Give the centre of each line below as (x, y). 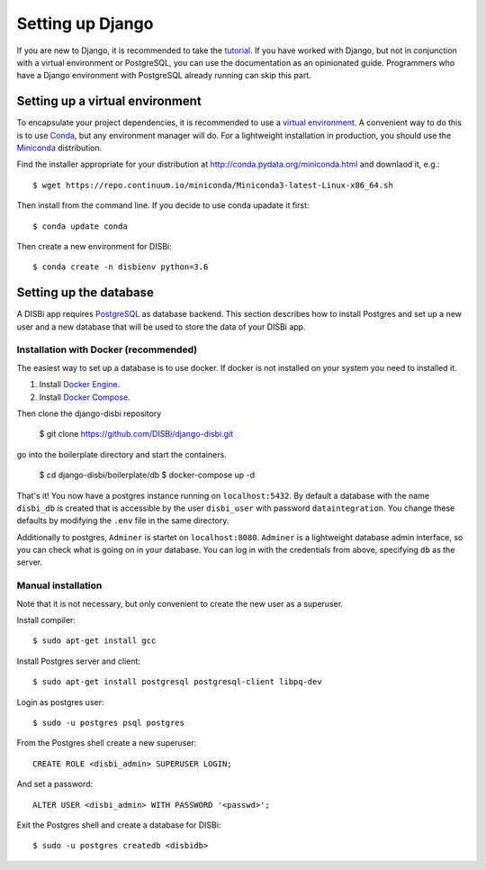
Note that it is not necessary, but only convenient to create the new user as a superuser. (180, 603)
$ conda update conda (80, 226)
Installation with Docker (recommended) (107, 349)
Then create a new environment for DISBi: (94, 246)
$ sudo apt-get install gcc (94, 641)
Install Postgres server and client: (79, 661)
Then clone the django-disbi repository (89, 413)
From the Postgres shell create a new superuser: (107, 743)
